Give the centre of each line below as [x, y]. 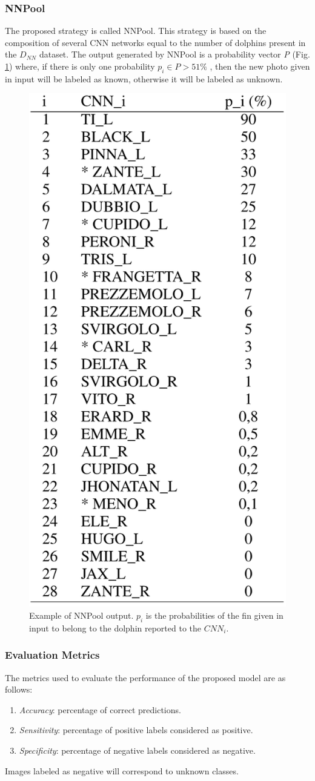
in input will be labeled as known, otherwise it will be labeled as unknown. [144, 78]
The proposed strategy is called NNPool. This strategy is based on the [136, 31]
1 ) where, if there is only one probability [80, 66]
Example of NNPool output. [81, 615]
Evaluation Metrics [52, 655]
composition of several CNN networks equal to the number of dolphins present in [155, 42]
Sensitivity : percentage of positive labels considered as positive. [136, 730]
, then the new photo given [260, 66]
